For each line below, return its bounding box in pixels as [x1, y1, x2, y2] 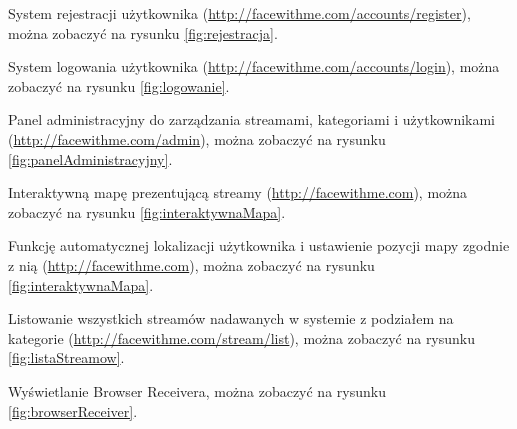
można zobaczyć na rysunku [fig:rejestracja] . [8, 22, 278, 43]
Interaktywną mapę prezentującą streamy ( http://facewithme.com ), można [8, 182, 468, 203]
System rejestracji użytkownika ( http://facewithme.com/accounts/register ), [8, 3, 471, 23]
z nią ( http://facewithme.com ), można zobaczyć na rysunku [8, 254, 375, 275]
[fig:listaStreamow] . [8, 347, 125, 368]
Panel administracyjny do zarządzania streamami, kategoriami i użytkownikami [8, 109, 496, 130]
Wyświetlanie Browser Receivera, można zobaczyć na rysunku [8, 380, 386, 401]
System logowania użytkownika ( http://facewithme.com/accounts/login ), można [8, 56, 500, 77]
